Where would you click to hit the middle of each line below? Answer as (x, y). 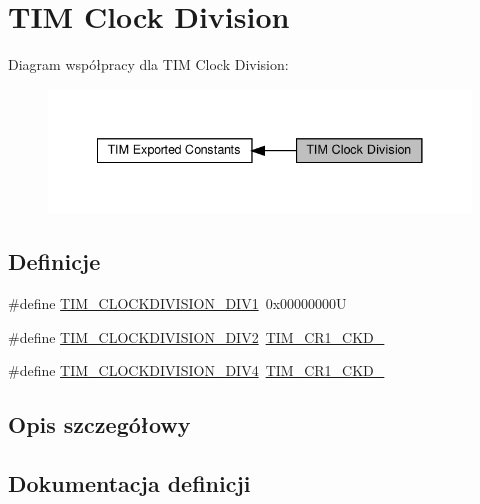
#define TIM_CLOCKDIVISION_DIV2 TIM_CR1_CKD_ (196, 336)
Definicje (54, 261)
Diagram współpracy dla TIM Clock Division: (148, 64)
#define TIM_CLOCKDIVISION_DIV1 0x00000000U (177, 303)
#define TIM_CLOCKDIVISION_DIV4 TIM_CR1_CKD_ (196, 370)
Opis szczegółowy (99, 424)
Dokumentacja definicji (129, 483)
